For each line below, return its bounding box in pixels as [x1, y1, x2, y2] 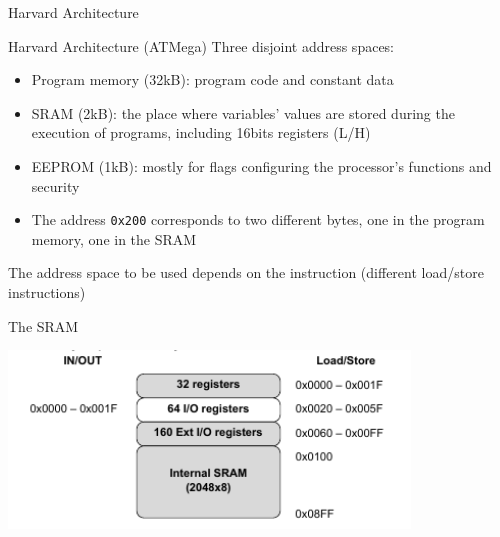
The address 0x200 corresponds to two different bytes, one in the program [31, 209, 485, 230]
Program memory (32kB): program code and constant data [31, 69, 394, 90]
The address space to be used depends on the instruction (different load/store [8, 262, 484, 283]
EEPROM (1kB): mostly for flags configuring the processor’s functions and [31, 155, 492, 176]
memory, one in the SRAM [31, 228, 197, 249]
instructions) [8, 282, 86, 302]
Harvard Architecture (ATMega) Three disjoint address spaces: [8, 35, 394, 56]
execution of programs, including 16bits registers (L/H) [31, 122, 371, 143]
